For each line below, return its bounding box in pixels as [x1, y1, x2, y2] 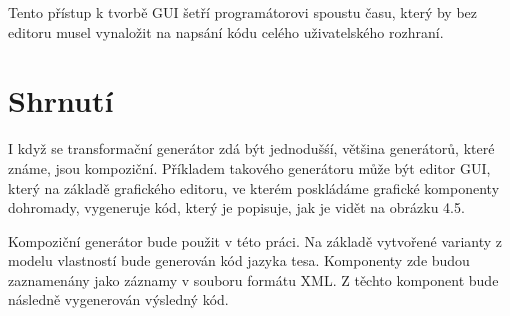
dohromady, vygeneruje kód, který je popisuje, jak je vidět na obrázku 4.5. [8, 197, 465, 218]
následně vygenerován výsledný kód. [8, 289, 229, 310]
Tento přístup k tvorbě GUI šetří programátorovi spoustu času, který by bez [8, 2, 477, 22]
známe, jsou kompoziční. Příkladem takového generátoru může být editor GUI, [8, 157, 491, 178]
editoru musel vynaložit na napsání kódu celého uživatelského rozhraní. [8, 21, 444, 42]
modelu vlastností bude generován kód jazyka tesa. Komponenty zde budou [8, 250, 470, 271]
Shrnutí [8, 80, 114, 121]
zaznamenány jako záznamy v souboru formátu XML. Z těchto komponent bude [8, 269, 499, 290]
